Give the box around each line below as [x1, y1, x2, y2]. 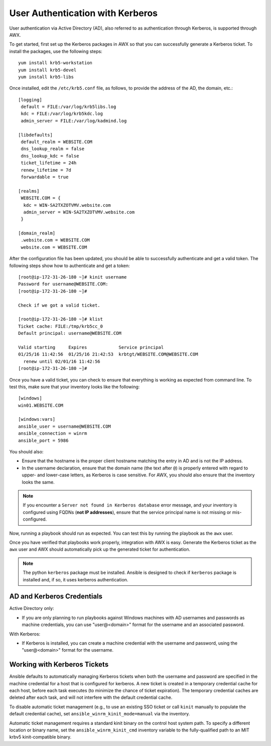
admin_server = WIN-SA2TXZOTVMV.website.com [23, 209, 135, 215]
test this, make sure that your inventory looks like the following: [9, 384, 140, 390]
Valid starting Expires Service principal [18, 344, 164, 350]
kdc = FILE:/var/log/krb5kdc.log [21, 111, 103, 116]
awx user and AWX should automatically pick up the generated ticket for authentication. [9, 546, 191, 552]
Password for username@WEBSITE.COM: [18, 281, 108, 287]
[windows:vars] [18, 417, 56, 422]
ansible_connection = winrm [18, 431, 87, 436]
